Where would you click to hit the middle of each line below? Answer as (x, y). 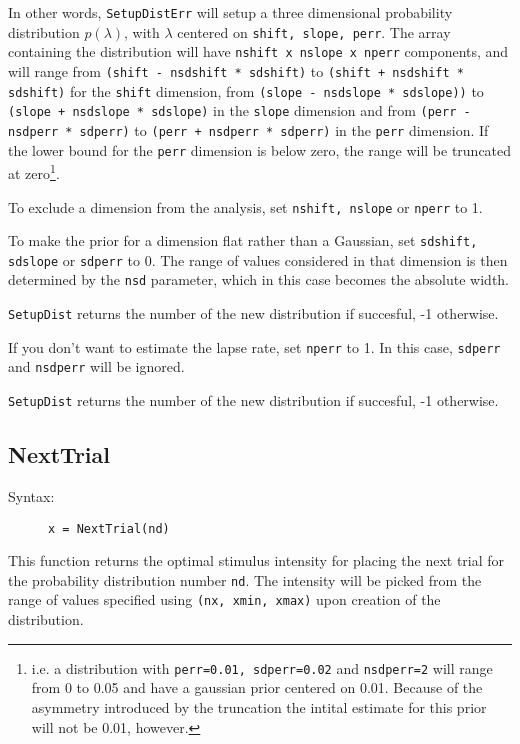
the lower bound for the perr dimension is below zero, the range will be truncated (260, 149)
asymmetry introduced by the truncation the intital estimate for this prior (259, 706)
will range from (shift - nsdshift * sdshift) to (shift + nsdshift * (236, 70)
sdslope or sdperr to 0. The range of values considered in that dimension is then (258, 259)
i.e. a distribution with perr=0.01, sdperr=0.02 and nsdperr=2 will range (262, 667)
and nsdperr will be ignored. (96, 366)
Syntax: (31, 495)
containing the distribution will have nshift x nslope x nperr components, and (258, 51)
